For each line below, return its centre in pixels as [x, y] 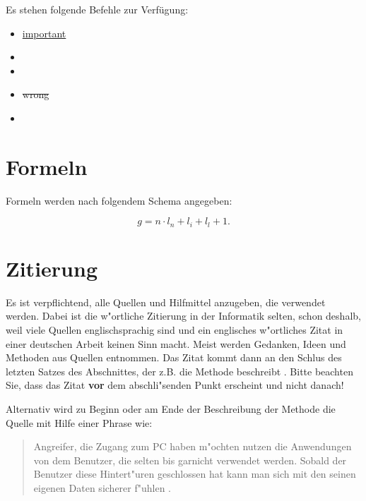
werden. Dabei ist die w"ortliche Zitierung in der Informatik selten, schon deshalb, [183, 316]
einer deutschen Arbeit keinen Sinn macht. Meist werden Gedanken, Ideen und [176, 343]
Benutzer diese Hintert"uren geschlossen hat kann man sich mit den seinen [195, 474]
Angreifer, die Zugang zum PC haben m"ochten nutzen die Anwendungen [193, 446]
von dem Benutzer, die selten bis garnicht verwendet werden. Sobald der [190, 460]
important [44, 33]
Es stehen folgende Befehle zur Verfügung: [97, 9]
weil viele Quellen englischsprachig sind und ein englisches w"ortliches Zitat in [175, 330]
